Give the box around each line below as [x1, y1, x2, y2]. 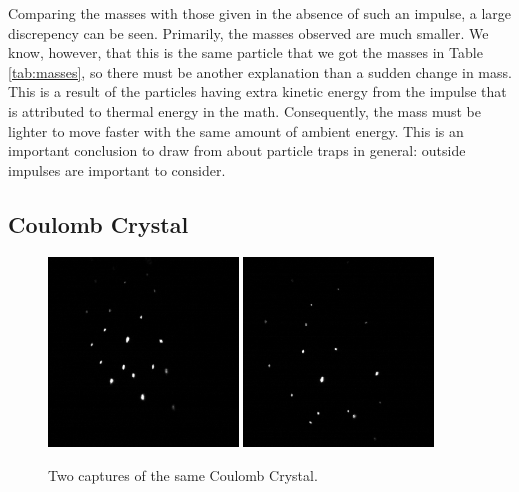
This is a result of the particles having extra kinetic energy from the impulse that [8, 81, 507, 102]
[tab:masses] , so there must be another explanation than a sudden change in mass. [8, 61, 512, 82]
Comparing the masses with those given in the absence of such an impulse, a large [8, 3, 512, 23]
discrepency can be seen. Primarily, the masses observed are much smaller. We [8, 22, 489, 43]
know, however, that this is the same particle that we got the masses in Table [8, 42, 483, 63]
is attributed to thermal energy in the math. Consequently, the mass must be [8, 100, 481, 121]
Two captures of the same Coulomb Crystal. [48, 464, 318, 485]
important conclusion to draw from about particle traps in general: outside [8, 140, 466, 161]
